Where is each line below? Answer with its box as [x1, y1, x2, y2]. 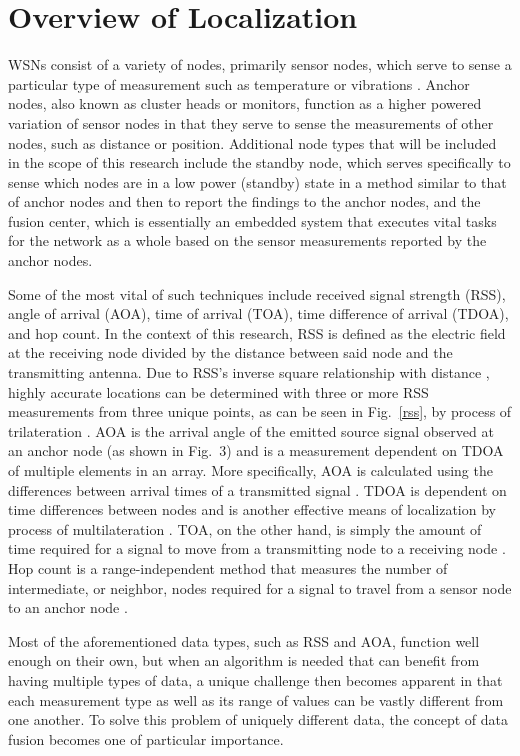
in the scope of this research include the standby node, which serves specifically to [8, 152, 511, 173]
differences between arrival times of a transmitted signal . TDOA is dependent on [8, 479, 507, 500]
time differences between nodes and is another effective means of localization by [8, 499, 496, 520]
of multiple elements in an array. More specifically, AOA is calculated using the [8, 460, 493, 480]
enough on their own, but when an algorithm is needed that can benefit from [8, 650, 480, 671]
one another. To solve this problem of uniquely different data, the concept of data [8, 709, 509, 730]
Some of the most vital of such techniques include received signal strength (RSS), [8, 283, 506, 304]
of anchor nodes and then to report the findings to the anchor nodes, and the [8, 191, 481, 212]
